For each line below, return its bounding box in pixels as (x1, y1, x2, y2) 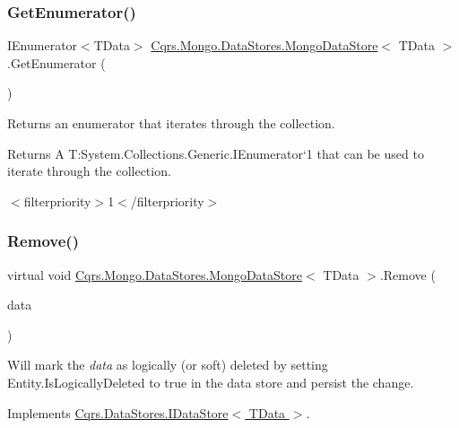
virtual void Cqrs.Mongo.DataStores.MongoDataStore (7, 265, 302, 284)
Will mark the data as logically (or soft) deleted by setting (7, 355, 328, 374)
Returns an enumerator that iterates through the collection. (7, 114, 335, 132)
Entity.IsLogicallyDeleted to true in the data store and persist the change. (7, 372, 414, 391)
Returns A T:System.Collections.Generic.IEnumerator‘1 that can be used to (7, 144, 424, 162)
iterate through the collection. (7, 162, 171, 180)
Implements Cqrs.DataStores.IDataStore (7, 403, 229, 422)
